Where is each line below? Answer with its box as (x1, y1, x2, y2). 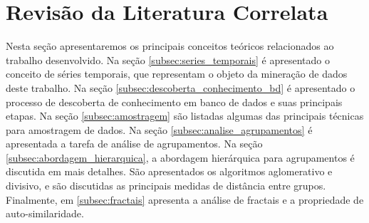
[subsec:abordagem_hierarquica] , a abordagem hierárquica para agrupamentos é (6, 150, 355, 165)
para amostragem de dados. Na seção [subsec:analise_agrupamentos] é (6, 122, 313, 137)
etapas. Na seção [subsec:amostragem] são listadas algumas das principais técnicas (6, 108, 364, 123)
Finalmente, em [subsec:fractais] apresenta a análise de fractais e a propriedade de (6, 192, 364, 207)
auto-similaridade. (6, 206, 84, 221)
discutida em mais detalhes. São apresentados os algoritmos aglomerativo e (6, 164, 333, 179)
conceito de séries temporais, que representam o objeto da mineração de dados (6, 66, 348, 81)
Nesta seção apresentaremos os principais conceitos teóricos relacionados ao (6, 38, 334, 53)
